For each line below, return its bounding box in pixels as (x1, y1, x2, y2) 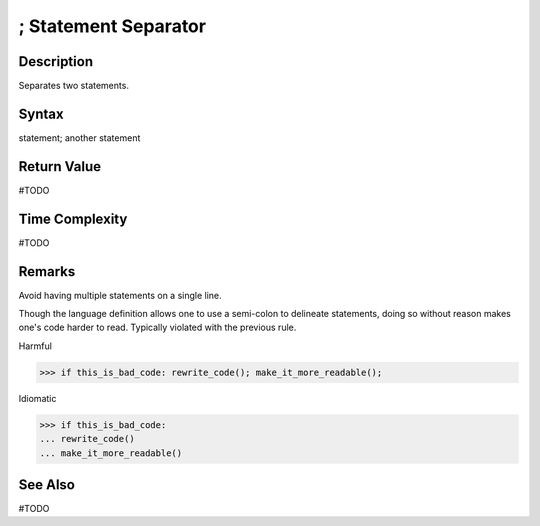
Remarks (18, 263, 76, 280)
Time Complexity (18, 210, 128, 227)
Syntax (18, 105, 64, 122)
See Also (18, 476, 75, 493)
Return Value (18, 158, 102, 175)
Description (18, 53, 94, 70)
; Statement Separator (18, 15, 207, 37)
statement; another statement (18, 131, 141, 144)
